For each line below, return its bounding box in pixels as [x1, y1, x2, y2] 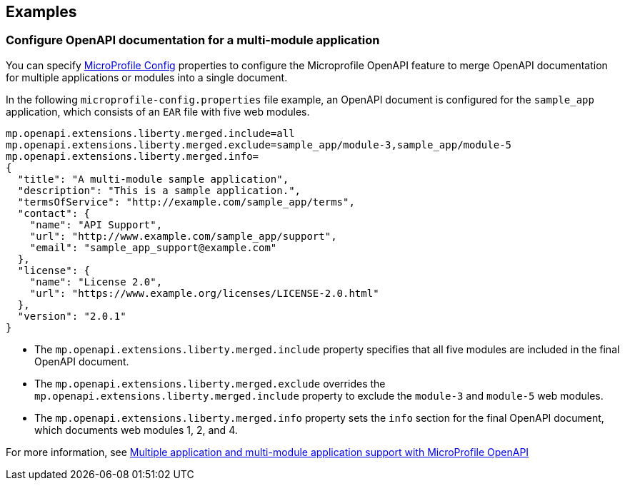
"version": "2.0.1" [17, 310, 126, 322]
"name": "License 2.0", [29, 275, 163, 288]
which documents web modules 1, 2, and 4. [34, 423, 238, 436]
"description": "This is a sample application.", [17, 184, 301, 196]
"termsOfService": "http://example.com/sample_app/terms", [17, 196, 355, 208]
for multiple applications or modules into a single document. [6, 71, 288, 83]
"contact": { [17, 207, 91, 219]
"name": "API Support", [29, 218, 163, 231]
